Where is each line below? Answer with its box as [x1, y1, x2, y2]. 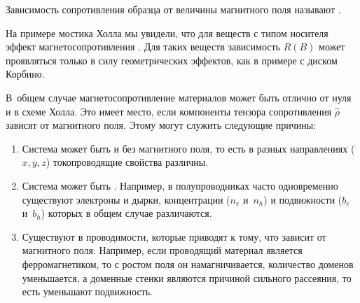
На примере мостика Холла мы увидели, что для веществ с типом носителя [6, 25, 328, 40]
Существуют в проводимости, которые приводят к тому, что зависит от [22, 229, 326, 244]
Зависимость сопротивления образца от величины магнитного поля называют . [6, 2, 341, 16]
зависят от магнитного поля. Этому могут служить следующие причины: [6, 118, 316, 132]
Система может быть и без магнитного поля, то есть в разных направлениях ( [22, 141, 355, 155]
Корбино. [6, 66, 45, 81]
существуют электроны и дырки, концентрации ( [22, 192, 230, 206]
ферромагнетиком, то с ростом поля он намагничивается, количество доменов [22, 256, 354, 271]
